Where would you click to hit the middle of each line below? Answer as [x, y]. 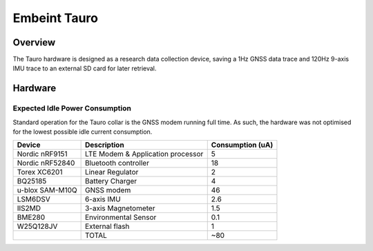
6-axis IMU [103, 199]
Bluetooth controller [117, 163]
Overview [34, 42]
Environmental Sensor [121, 217]
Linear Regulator [112, 172]
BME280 [31, 217]
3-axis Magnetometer [120, 208]
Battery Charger [111, 181]
